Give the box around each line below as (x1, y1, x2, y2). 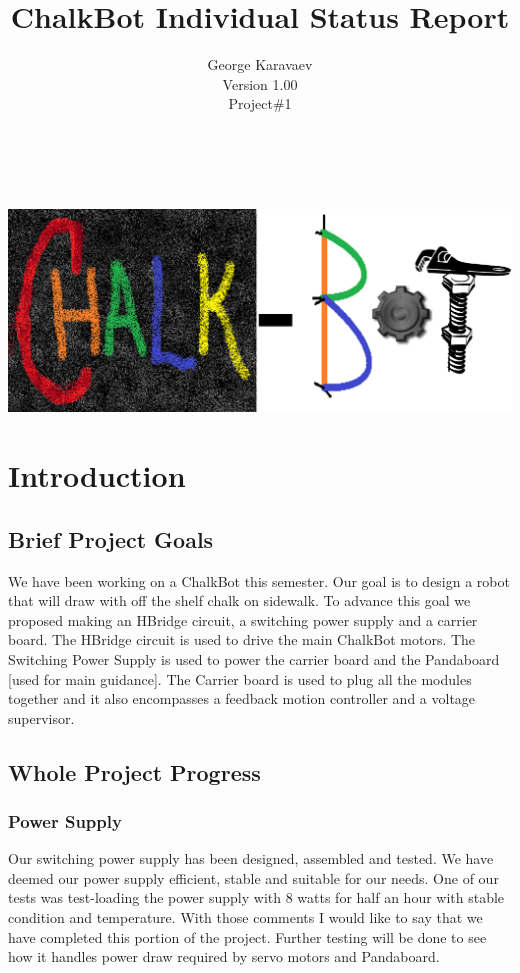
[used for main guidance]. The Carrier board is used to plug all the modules (8, 668, 472, 689)
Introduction (8, 455, 186, 496)
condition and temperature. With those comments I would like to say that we (8, 907, 483, 928)
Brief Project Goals (8, 523, 214, 554)
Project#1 (228, 93, 292, 114)
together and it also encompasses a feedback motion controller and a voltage (8, 688, 476, 709)
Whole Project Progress (8, 756, 261, 787)
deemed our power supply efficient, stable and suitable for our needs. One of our (8, 867, 499, 888)
